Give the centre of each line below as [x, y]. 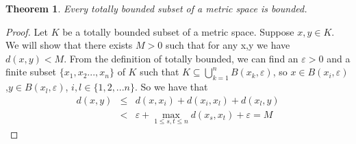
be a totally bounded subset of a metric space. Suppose [178, 31]
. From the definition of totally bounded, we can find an [181, 58]
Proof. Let [27, 31]
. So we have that [171, 87]
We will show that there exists [69, 45]
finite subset [31, 72]
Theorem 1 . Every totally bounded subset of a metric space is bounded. [156, 8]
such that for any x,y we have [228, 45]
